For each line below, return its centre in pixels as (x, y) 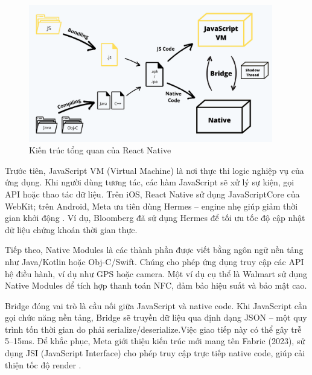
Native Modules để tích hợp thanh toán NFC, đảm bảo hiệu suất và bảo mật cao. (156, 285)
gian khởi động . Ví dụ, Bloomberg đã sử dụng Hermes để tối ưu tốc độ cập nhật (155, 218)
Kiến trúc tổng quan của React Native (100, 150)
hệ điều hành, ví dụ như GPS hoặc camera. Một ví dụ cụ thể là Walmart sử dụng (156, 273)
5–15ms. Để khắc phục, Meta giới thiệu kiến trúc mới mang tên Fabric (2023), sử (155, 341)
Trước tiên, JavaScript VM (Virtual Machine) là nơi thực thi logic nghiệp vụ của (154, 170)
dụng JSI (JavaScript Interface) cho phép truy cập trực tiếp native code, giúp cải (155, 353)
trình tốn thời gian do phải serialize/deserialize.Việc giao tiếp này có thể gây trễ (153, 329)
